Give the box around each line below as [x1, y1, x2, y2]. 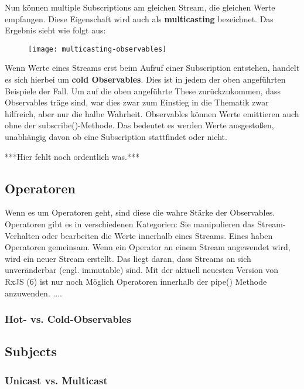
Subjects [5, 342, 57, 360]
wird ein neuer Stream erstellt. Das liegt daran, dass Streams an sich [5, 252, 251, 264]
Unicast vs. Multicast [5, 373, 108, 387]
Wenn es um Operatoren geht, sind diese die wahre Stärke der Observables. [5, 206, 275, 219]
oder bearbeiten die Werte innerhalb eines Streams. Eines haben [42, 229, 273, 241]
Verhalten [5, 229, 40, 241]
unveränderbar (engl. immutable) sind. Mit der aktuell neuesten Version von [5, 264, 279, 276]
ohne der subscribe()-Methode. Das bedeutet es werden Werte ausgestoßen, [5, 119, 274, 131]
